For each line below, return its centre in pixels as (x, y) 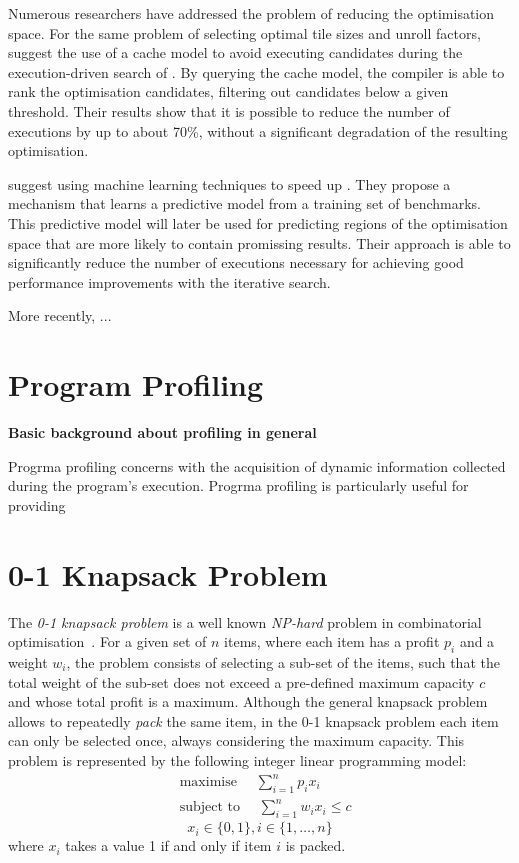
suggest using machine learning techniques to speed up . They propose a (229, 183)
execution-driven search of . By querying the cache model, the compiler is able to (256, 71)
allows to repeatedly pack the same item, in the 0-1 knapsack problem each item (253, 720)
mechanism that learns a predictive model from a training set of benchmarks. (244, 203)
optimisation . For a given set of (107, 641)
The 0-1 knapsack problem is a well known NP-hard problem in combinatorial (245, 621)
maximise (208, 782)
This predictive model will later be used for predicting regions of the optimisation (258, 222)
